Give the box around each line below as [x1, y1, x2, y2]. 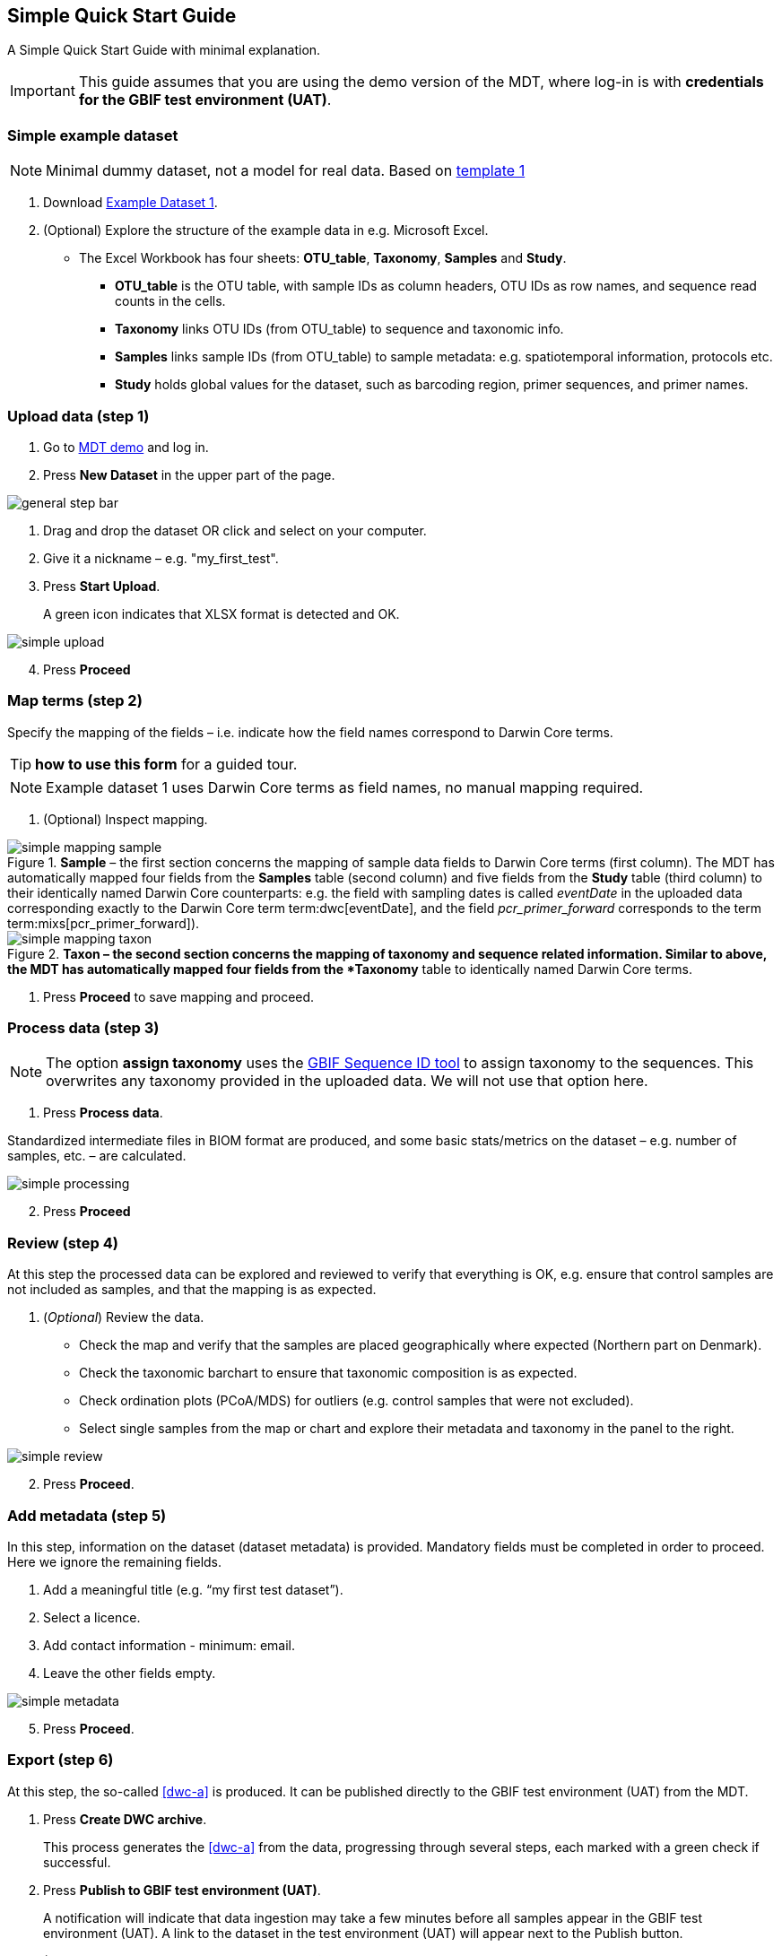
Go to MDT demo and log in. [43, 439, 209, 455]
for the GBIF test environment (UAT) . [78, 91, 332, 109]
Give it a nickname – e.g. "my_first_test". [43, 550, 279, 566]
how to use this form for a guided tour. [35, 754, 298, 773]
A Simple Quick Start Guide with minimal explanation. [7, 42, 321, 58]
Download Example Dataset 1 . [43, 195, 218, 211]
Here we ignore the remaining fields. [7, 1553, 222, 1569]
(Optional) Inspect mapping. [43, 811, 208, 827]
